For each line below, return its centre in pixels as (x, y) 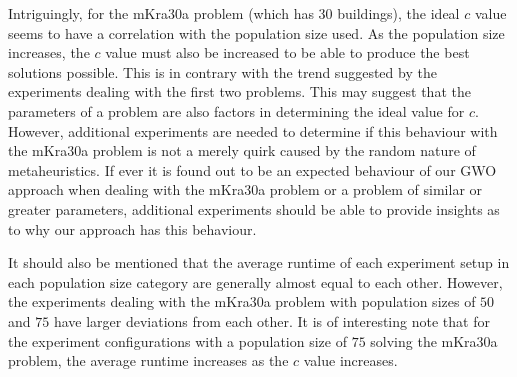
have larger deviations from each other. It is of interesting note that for (271, 320)
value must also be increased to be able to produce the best (287, 52)
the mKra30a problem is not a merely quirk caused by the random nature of (242, 150)
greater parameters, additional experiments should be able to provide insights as (254, 208)
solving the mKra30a (434, 340)
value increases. (350, 360)
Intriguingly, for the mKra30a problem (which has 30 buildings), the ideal (234, 13)
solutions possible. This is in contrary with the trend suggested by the (222, 71)
